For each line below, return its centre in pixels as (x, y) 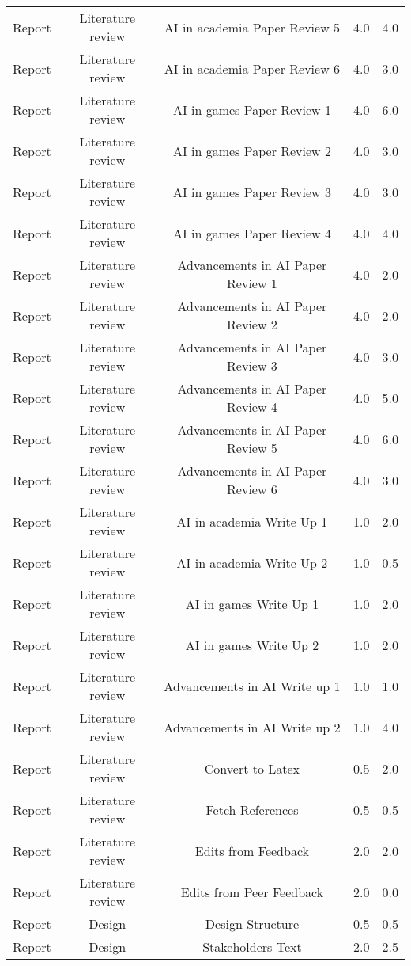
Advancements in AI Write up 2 (252, 727)
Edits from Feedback (252, 850)
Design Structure (252, 924)
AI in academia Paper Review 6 (252, 68)
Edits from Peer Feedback (252, 892)
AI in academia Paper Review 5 (252, 27)
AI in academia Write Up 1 (252, 521)
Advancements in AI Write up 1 (252, 686)
